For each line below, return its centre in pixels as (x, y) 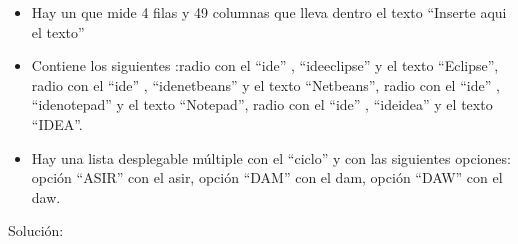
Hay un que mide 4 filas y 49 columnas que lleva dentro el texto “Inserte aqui (269, 12)
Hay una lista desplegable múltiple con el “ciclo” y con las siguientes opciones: (271, 157)
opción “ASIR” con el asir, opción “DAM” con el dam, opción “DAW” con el (267, 177)
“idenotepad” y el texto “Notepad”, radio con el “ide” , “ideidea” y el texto (262, 104)
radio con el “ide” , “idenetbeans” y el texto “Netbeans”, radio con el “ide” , (265, 84)
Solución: (36, 230)
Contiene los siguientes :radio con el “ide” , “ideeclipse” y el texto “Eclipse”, (265, 65)
